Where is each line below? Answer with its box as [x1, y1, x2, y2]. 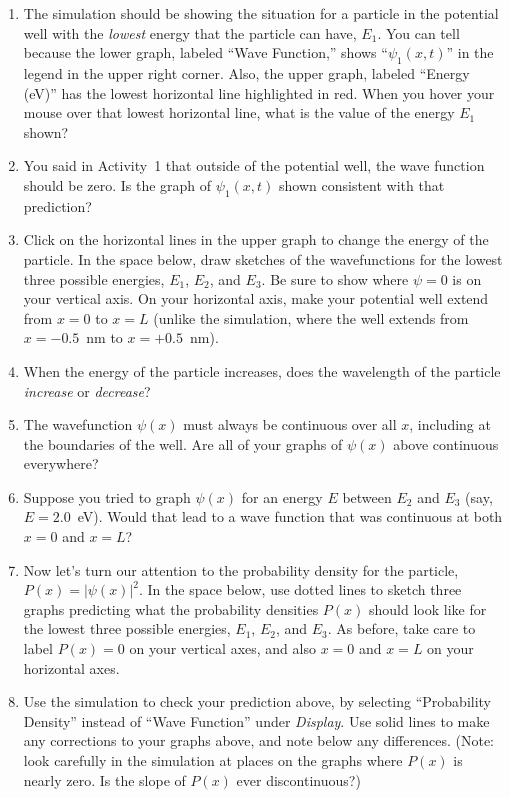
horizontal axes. [23, 657, 120, 678]
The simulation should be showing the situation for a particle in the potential [23, 3, 499, 23]
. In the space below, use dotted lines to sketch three [139, 579, 462, 600]
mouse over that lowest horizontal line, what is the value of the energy [23, 102, 455, 123]
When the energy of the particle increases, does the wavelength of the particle [23, 360, 501, 381]
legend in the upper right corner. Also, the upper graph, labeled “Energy [23, 62, 470, 83]
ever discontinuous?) [236, 769, 361, 790]
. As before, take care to [327, 618, 476, 639]
